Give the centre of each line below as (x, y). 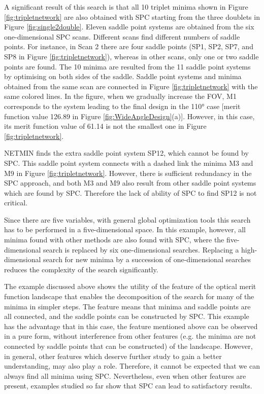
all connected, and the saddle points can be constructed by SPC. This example (127, 316)
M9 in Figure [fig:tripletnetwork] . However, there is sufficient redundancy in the (128, 173)
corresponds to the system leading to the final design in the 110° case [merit (122, 106)
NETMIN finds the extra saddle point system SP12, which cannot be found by (126, 153)
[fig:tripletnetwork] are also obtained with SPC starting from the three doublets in (132, 16)
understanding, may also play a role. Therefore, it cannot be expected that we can (132, 366)
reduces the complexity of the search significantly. (81, 269)
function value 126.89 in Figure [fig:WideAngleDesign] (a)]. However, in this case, (129, 116)
